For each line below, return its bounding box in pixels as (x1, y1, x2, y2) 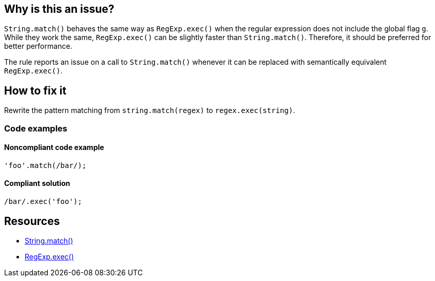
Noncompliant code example (4, 143, 104, 152)
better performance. (4, 42, 72, 51)
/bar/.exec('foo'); (4, 197, 82, 206)
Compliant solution (4, 179, 70, 188)
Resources (4, 214, 60, 228)
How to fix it (4, 84, 67, 97)
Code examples (4, 123, 68, 134)
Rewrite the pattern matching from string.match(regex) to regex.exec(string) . (4, 106, 295, 115)
